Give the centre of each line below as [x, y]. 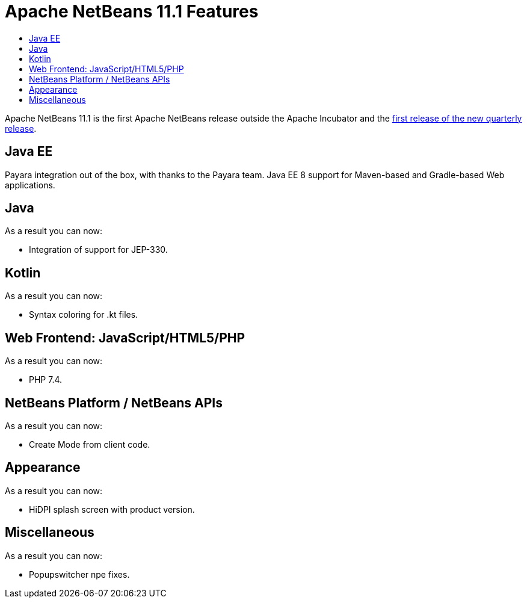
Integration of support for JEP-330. [98, 250]
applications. [30, 185]
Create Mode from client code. [90, 444]
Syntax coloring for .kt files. [84, 315]
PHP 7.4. [46, 380]
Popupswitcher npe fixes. [79, 574]
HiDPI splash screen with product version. [112, 509]
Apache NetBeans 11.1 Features [132, 11]
